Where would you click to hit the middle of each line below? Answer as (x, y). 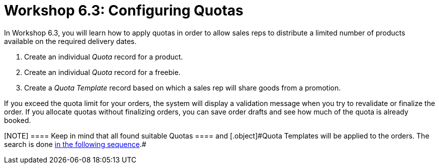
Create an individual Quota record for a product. (104, 56)
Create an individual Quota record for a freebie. (102, 72)
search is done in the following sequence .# (75, 144)
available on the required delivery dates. (70, 41)
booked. (18, 120)
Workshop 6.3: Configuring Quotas (124, 10)
